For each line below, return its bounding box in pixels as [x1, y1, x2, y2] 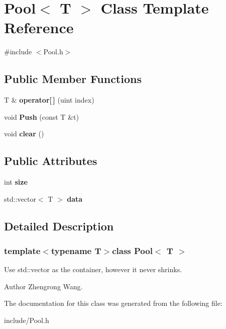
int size [4, 177, 28, 187]
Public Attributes [4, 153, 97, 169]
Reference [4, 17, 74, 38]
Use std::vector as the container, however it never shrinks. [4, 264, 182, 275]
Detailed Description [4, 218, 114, 233]
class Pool [112, 244, 153, 257]
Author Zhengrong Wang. [4, 281, 83, 291]
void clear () [4, 128, 44, 139]
